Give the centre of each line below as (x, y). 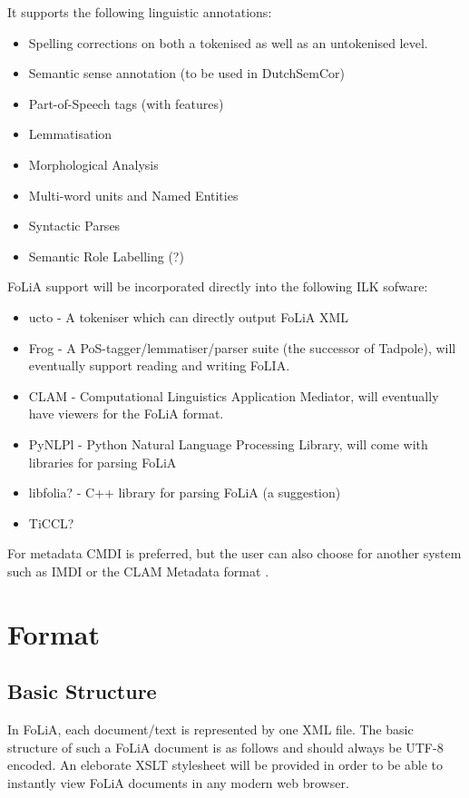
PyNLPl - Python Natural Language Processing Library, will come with (228, 443)
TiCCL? (51, 522)
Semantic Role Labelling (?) (106, 256)
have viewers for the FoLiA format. (126, 414)
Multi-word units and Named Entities (133, 195)
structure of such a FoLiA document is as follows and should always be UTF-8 (225, 747)
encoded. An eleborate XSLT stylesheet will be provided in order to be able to (225, 765)
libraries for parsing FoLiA (103, 462)
